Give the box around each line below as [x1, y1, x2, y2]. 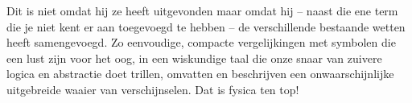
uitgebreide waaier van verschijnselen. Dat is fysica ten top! [6, 80, 299, 97]
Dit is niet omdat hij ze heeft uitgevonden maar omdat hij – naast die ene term [6, 2, 398, 19]
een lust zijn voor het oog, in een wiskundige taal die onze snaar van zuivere [6, 49, 382, 66]
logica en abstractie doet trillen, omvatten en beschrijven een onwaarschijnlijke [6, 65, 394, 82]
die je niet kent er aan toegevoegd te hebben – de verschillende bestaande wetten [6, 18, 406, 35]
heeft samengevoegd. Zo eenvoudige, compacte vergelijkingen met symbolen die [6, 34, 396, 51]
